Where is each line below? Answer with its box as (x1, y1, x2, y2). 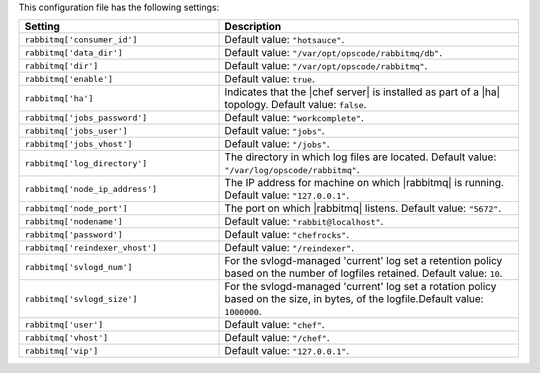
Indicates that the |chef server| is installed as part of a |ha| (224, 85, 500, 99)
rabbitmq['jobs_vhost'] (24, 138, 133, 149)
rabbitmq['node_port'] (24, 203, 129, 214)
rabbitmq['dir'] (24, 60, 99, 71)
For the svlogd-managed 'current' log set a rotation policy (224, 280, 497, 294)
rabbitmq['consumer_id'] (24, 34, 138, 45)
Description (224, 20, 282, 34)
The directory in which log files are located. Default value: (224, 150, 497, 164)
